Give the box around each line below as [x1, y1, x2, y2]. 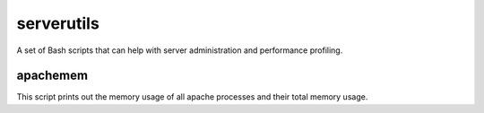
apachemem [16, 68, 89, 83]
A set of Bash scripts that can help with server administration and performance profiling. [16, 45, 343, 56]
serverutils [16, 13, 100, 33]
